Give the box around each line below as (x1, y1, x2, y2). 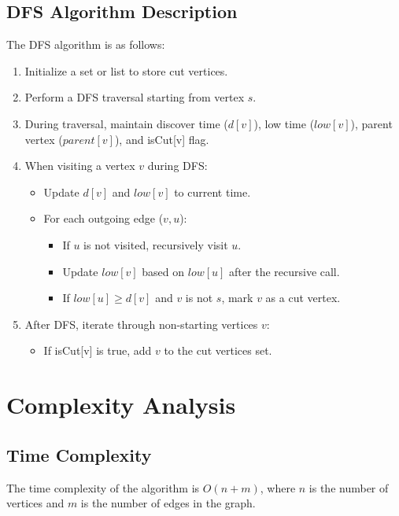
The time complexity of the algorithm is (6, 479, 200, 496)
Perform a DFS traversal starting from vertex (24, 89, 245, 105)
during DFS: (147, 157, 208, 174)
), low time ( (253, 115, 315, 131)
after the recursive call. (229, 263, 340, 279)
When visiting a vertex (24, 157, 135, 174)
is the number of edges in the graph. (80, 495, 256, 511)
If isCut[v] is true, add (43, 342, 152, 359)
